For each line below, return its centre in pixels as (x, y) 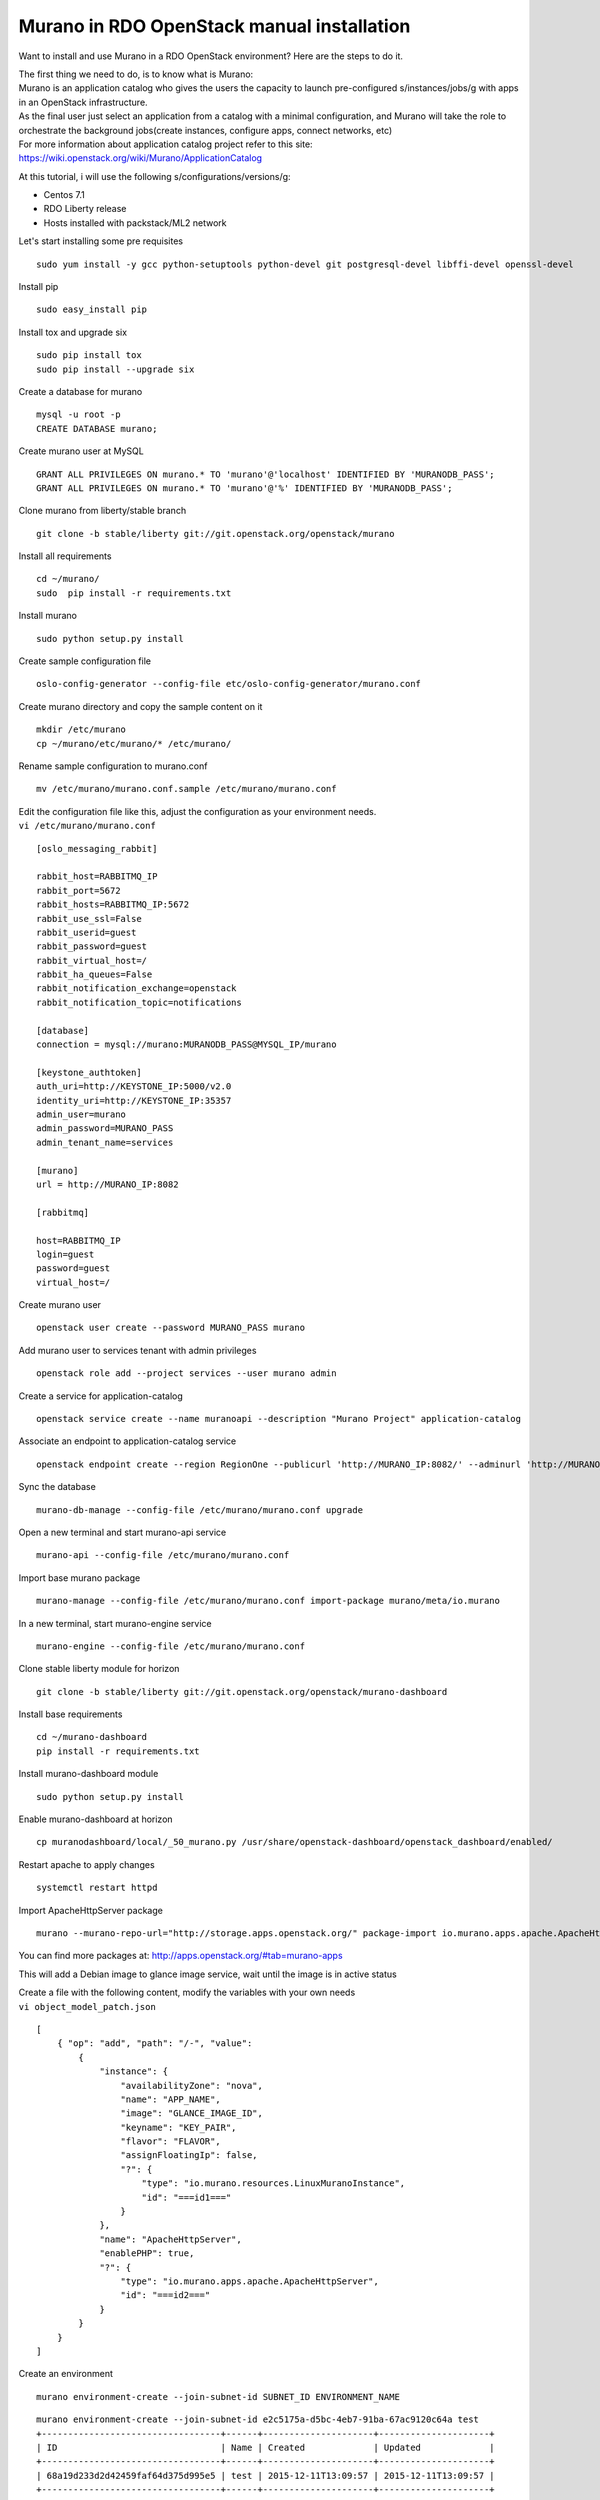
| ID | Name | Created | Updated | (265, 2447)
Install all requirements (65, 556)
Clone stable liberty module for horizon (99, 1669)
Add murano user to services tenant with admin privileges (137, 1350)
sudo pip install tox (89, 355)
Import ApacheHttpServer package (91, 1910)
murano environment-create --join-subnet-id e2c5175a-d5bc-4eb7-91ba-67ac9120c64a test (258, 2419)
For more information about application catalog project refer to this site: (166, 144)
